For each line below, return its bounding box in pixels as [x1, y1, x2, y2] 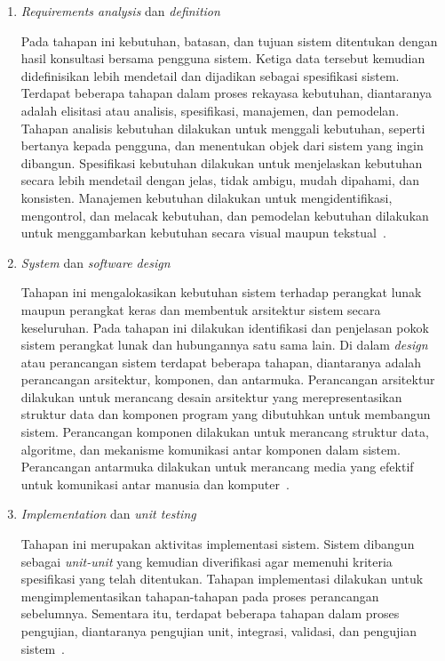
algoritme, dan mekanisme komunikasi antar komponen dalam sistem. [20, 439, 401, 458]
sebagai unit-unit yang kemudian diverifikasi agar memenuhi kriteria [20, 552, 393, 570]
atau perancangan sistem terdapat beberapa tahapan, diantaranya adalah [20, 352, 422, 371]
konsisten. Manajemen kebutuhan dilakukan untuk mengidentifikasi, [20, 188, 393, 206]
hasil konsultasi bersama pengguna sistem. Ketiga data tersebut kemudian [20, 49, 425, 68]
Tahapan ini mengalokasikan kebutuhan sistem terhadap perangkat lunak [20, 283, 422, 302]
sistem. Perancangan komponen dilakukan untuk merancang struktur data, [20, 423, 429, 441]
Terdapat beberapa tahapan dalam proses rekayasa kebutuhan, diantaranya [20, 84, 432, 102]
